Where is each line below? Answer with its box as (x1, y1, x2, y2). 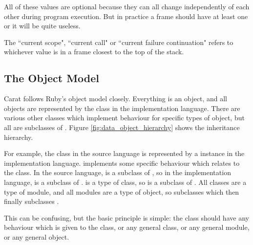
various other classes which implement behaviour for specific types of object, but (4, 112, 245, 123)
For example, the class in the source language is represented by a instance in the (4, 148, 245, 158)
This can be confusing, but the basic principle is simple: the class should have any (4, 212, 249, 223)
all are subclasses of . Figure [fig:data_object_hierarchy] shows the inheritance (4, 122, 240, 132)
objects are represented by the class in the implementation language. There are (4, 103, 240, 113)
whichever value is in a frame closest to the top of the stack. (4, 46, 184, 57)
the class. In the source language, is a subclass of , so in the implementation (4, 167, 231, 178)
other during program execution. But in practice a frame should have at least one (4, 11, 248, 21)
